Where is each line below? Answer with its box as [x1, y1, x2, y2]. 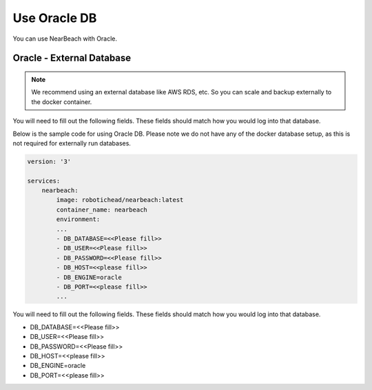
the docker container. [31, 97, 92, 106]
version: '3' [27, 157, 72, 165]
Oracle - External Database [12, 52, 132, 64]
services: [27, 176, 61, 185]
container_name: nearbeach [56, 205, 147, 214]
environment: [56, 216, 101, 223]
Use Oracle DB [12, 10, 97, 25]
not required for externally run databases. [12, 138, 131, 147]
